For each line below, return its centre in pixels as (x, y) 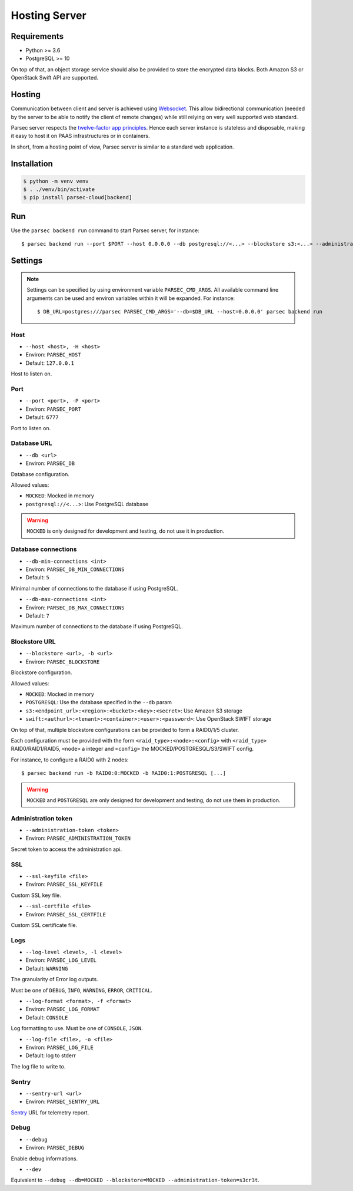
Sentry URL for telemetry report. (50, 1112)
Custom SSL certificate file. (44, 925)
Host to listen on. (31, 374)
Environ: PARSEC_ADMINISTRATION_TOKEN (78, 838)
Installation (32, 164)
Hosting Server (49, 15)
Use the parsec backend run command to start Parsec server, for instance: (105, 230)
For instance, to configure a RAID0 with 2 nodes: (70, 760)
